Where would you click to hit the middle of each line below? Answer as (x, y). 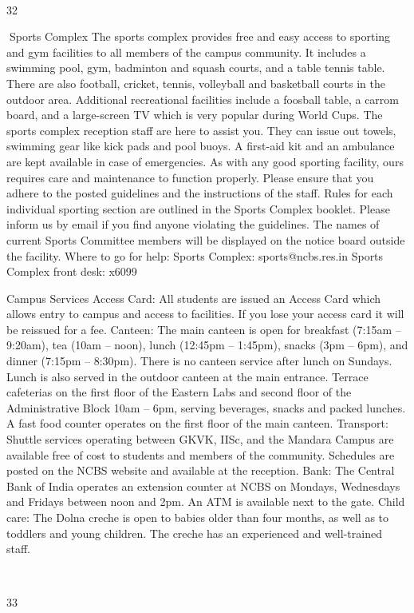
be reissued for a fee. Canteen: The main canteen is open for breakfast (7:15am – (204, 329)
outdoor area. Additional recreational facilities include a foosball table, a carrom (203, 99)
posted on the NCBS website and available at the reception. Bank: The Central (201, 470)
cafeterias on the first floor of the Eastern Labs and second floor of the (179, 392)
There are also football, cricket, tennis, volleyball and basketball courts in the (196, 83)
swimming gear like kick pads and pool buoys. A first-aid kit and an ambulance (201, 146)
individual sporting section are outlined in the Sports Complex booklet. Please (198, 208)
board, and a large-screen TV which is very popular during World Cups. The (195, 115)
